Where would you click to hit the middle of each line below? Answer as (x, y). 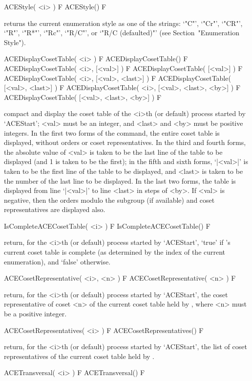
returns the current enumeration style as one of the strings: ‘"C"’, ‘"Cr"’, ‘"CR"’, (123, 23)
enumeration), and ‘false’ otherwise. (57, 261)
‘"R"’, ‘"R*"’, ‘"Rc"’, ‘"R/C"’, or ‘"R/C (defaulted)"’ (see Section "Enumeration (122, 33)
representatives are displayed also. (55, 209)
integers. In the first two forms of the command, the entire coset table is (112, 132)
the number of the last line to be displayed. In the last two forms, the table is (120, 180)
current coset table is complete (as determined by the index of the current (115, 252)
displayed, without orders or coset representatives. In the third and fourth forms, (125, 142)
